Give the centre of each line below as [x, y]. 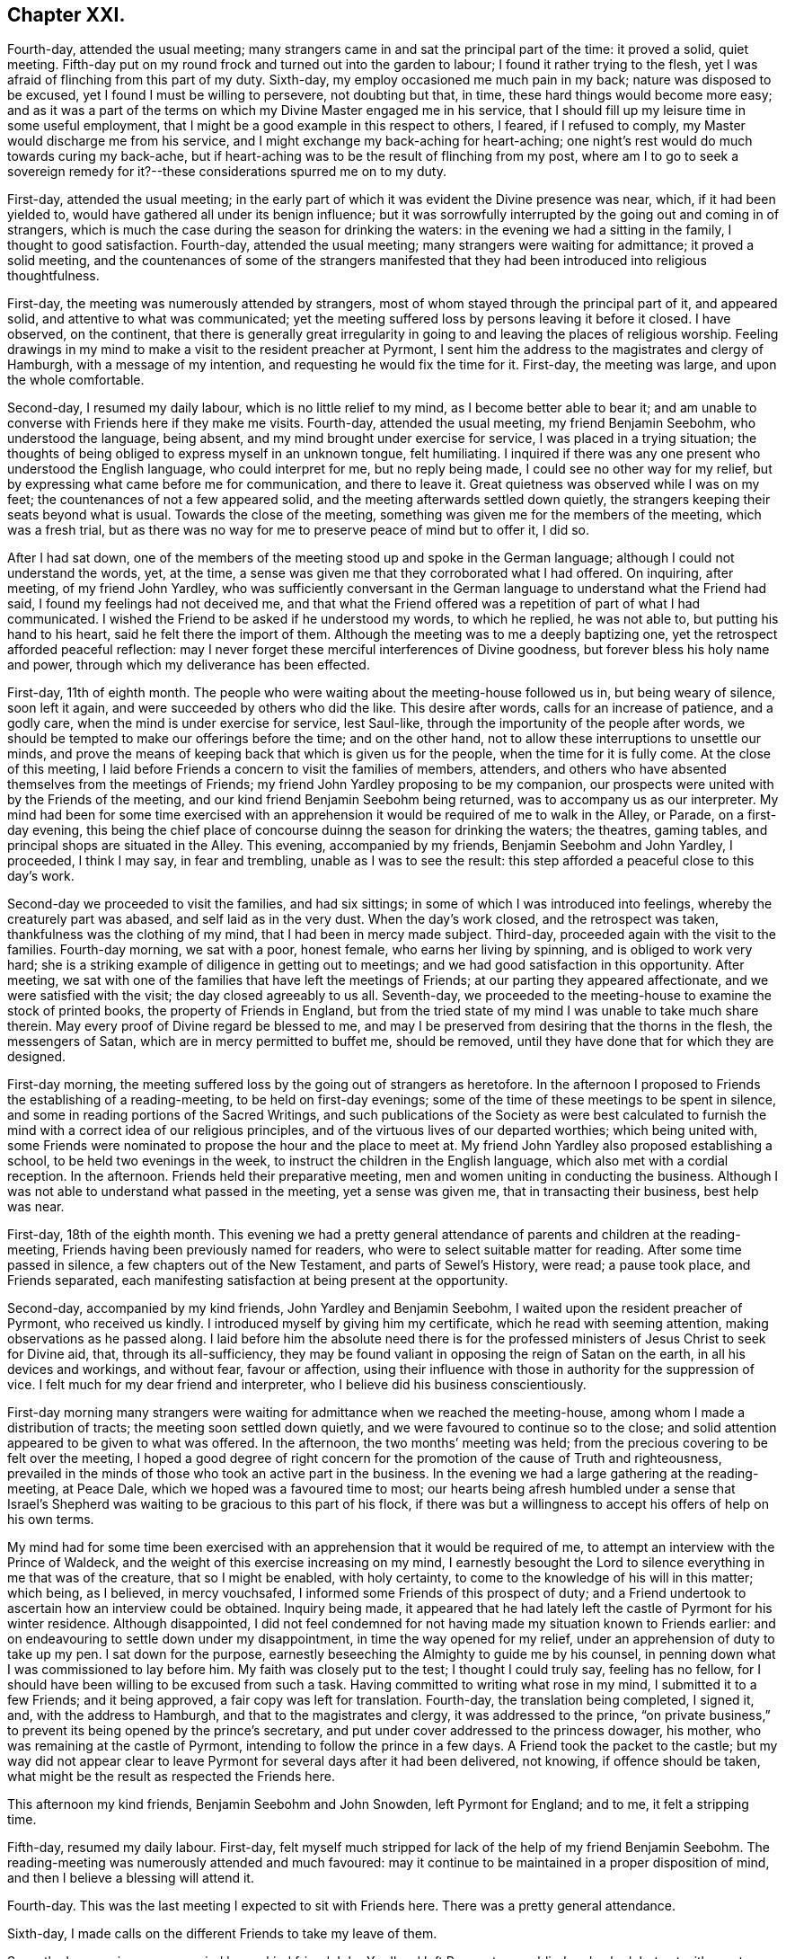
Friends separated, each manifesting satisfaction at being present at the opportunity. [258, 1281]
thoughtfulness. [53, 276]
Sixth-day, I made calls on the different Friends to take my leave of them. [222, 1934]
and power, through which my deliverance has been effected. [189, 665]
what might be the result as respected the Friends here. [172, 1777]
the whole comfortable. [76, 380]
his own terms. [51, 1520]
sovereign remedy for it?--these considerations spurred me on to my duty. [227, 172]
